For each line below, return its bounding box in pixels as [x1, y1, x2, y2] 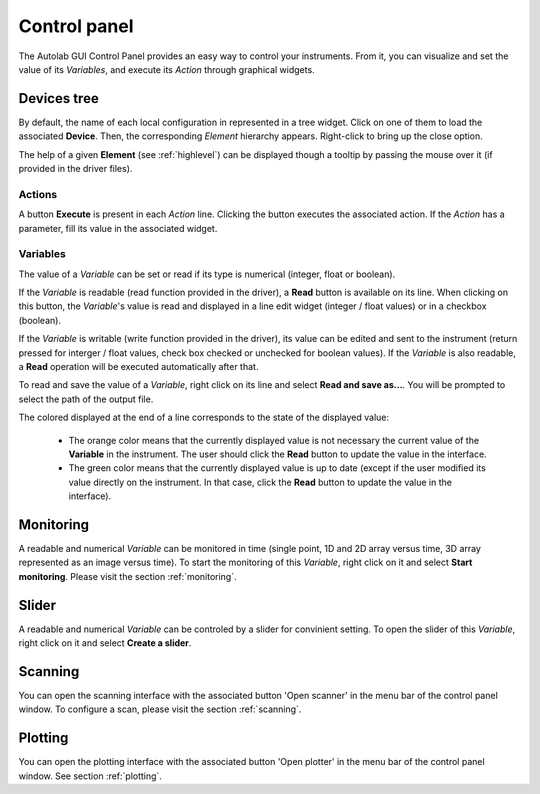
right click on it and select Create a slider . [18, 637, 192, 649]
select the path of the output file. [18, 393, 154, 405]
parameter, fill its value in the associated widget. [18, 222, 218, 234]
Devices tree [18, 90, 99, 107]
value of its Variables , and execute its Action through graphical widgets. [18, 63, 315, 75]
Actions [18, 187, 58, 201]
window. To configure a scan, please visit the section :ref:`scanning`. [18, 703, 302, 715]
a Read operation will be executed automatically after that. [18, 361, 259, 373]
